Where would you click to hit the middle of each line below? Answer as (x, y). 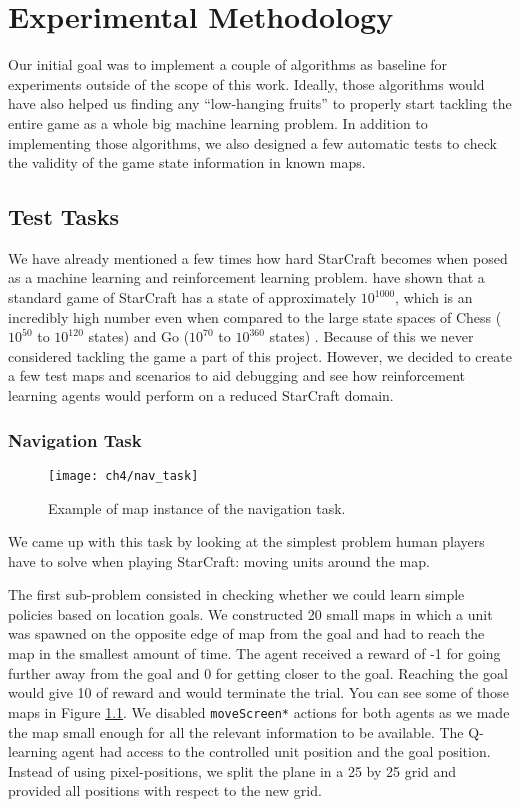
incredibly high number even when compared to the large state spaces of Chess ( (255, 316)
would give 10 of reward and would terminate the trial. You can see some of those (258, 692)
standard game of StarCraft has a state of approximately (182, 297)
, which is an (434, 297)
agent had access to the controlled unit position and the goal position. (276, 751)
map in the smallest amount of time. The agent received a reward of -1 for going (254, 653)
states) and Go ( (139, 336)
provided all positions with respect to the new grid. (165, 790)
